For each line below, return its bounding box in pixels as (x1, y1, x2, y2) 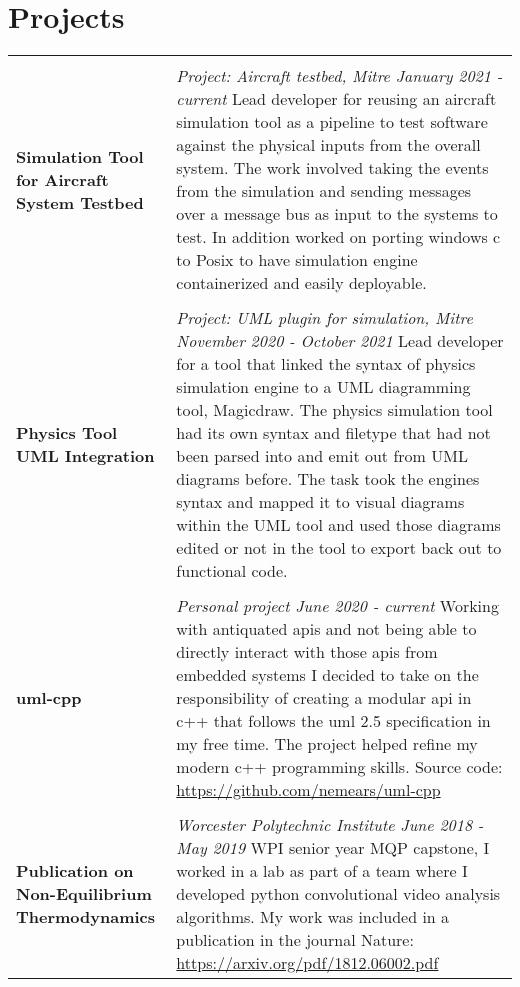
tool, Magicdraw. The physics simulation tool (176, 398, 493, 422)
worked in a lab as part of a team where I (176, 859, 468, 883)
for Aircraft (16, 167, 109, 191)
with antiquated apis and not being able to (176, 617, 477, 641)
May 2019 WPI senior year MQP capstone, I (176, 836, 490, 860)
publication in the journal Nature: (176, 928, 414, 952)
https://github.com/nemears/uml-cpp (176, 778, 441, 802)
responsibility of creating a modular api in (176, 686, 472, 710)
